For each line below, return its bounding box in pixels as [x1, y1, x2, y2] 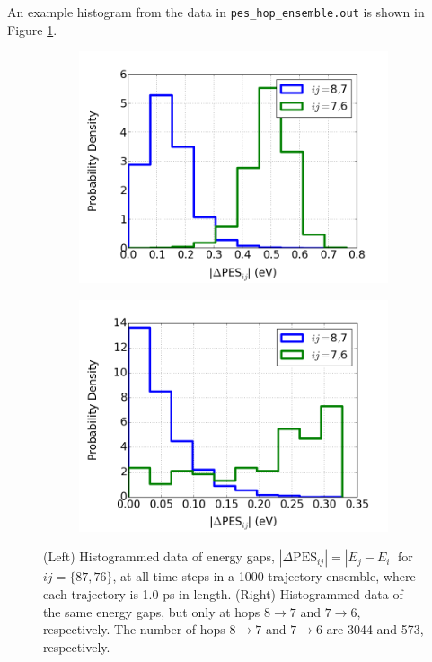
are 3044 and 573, [326, 620, 424, 639]
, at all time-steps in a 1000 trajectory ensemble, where [112, 567, 416, 586]
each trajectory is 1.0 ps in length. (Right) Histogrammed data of [43, 585, 403, 604]
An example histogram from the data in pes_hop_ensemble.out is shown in [7, 3, 425, 21]
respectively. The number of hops [43, 620, 225, 639]
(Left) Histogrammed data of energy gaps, [43, 547, 275, 566]
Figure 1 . [7, 20, 57, 39]
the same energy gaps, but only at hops [43, 602, 260, 621]
